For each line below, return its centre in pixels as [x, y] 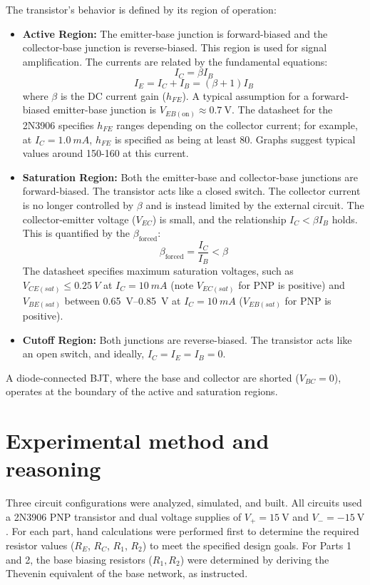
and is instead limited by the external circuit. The [255, 204]
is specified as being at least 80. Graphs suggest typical [235, 139]
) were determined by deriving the [255, 559]
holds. [345, 219]
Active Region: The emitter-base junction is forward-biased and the [175, 33]
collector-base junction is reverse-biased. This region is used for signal [175, 47]
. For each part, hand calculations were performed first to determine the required [183, 531]
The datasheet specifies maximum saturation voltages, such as [158, 271]
